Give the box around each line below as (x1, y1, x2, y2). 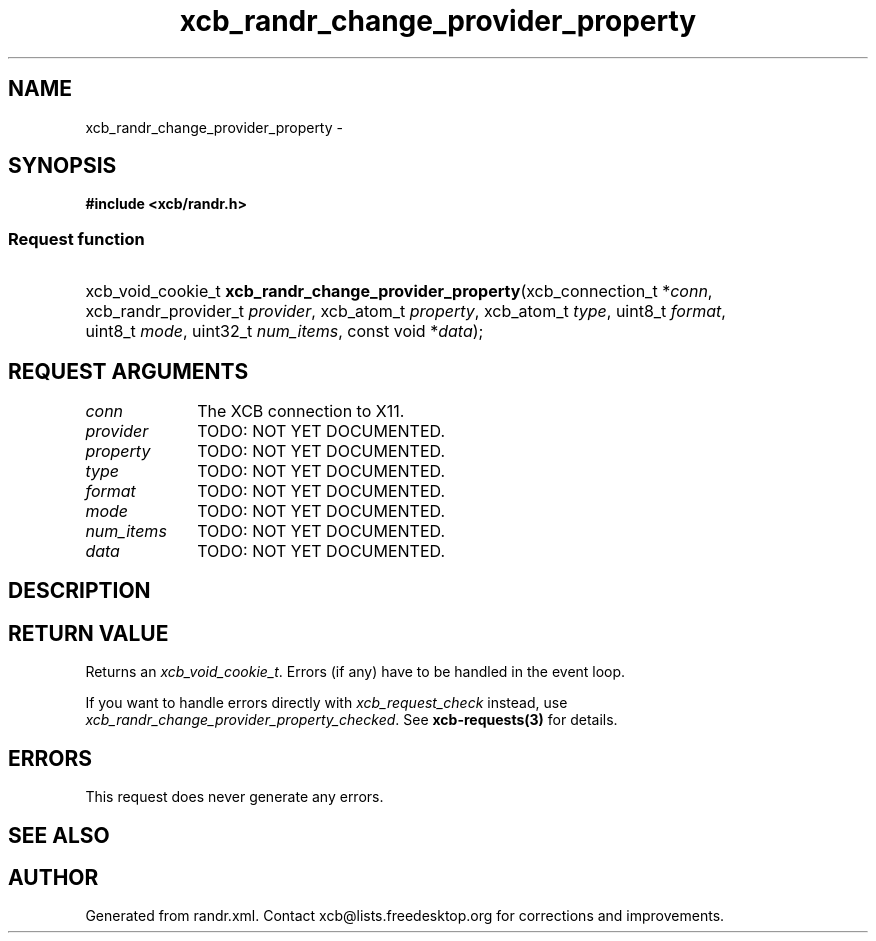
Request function (8, 228, 145, 249)
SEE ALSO (8, 822, 110, 848)
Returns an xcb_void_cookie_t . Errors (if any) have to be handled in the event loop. (85, 663, 626, 681)
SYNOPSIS (8, 153, 117, 179)
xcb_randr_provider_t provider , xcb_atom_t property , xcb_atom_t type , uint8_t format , (85, 301, 726, 322)
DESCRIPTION (8, 578, 151, 604)
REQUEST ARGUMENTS (8, 358, 249, 384)
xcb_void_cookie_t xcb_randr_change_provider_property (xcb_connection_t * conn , (85, 281, 713, 302)
